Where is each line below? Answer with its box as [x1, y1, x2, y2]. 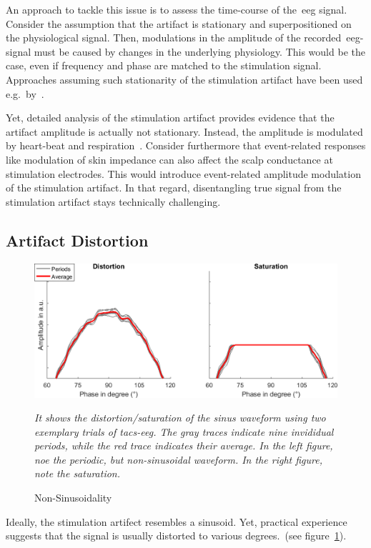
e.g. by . [6, 86, 44, 101]
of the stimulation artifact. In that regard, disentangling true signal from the [6, 180, 342, 195]
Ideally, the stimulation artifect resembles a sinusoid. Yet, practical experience [6, 514, 347, 529]
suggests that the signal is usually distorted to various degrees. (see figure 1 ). [6, 528, 347, 543]
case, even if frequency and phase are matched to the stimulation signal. [6, 58, 322, 73]
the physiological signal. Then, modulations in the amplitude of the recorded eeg [6, 30, 360, 45]
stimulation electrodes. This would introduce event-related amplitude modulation [6, 166, 361, 181]
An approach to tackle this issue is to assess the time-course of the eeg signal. [6, 2, 347, 16]
